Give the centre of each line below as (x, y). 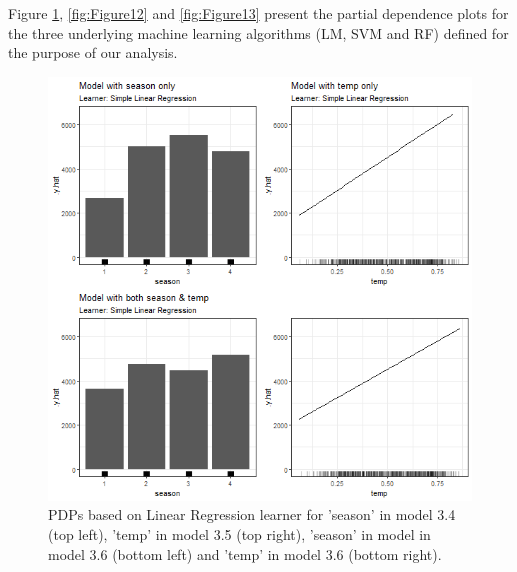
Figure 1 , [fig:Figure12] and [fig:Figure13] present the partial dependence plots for (258, 13)
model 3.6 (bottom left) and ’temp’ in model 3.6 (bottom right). (245, 553)
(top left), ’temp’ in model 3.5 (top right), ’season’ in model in (239, 533)
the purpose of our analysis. (93, 52)
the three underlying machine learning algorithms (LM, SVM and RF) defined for (258, 32)
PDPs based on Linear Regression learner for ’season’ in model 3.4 (252, 514)
